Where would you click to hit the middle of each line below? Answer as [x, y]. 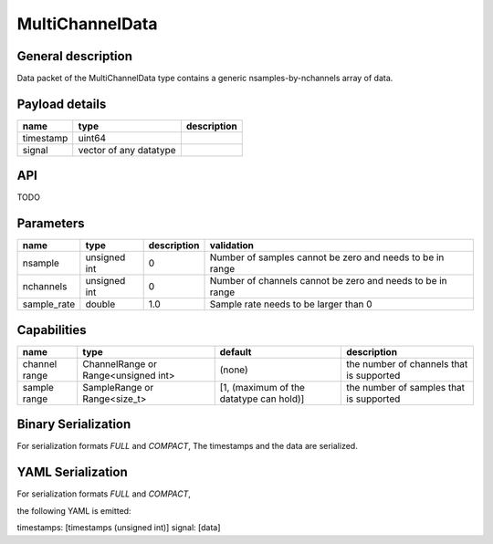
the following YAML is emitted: [74, 510]
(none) [234, 370]
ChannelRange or [120, 363]
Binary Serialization [74, 424]
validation [232, 246]
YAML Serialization [72, 472]
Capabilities [52, 330]
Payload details [62, 104]
